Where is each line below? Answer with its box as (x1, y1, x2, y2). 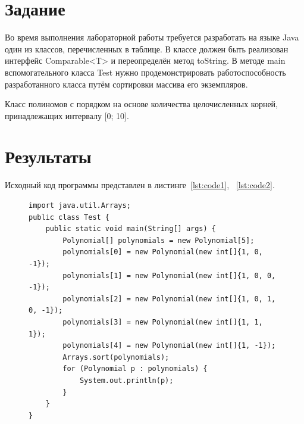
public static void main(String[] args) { (45, 225, 216, 233)
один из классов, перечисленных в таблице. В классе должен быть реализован (5, 42, 289, 55)
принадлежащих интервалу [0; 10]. (5, 109, 129, 121)
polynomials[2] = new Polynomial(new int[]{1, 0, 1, (62, 294, 276, 303)
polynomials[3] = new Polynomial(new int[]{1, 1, (62, 317, 263, 326)
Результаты (5, 144, 92, 169)
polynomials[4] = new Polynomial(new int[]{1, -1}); (62, 341, 276, 350)
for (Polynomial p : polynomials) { (62, 364, 208, 373)
